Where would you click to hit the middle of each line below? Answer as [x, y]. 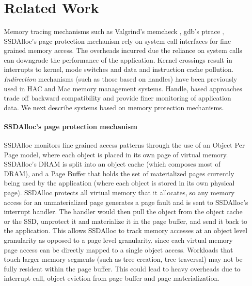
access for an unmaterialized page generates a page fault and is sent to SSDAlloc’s [126, 202]
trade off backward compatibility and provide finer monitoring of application [118, 98]
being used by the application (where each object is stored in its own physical [119, 183]
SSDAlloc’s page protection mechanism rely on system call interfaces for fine [118, 41]
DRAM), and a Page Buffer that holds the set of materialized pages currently [119, 173]
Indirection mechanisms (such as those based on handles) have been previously [121, 78]
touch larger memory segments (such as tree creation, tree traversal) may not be [123, 259]
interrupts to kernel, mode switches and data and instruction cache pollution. [119, 69]
